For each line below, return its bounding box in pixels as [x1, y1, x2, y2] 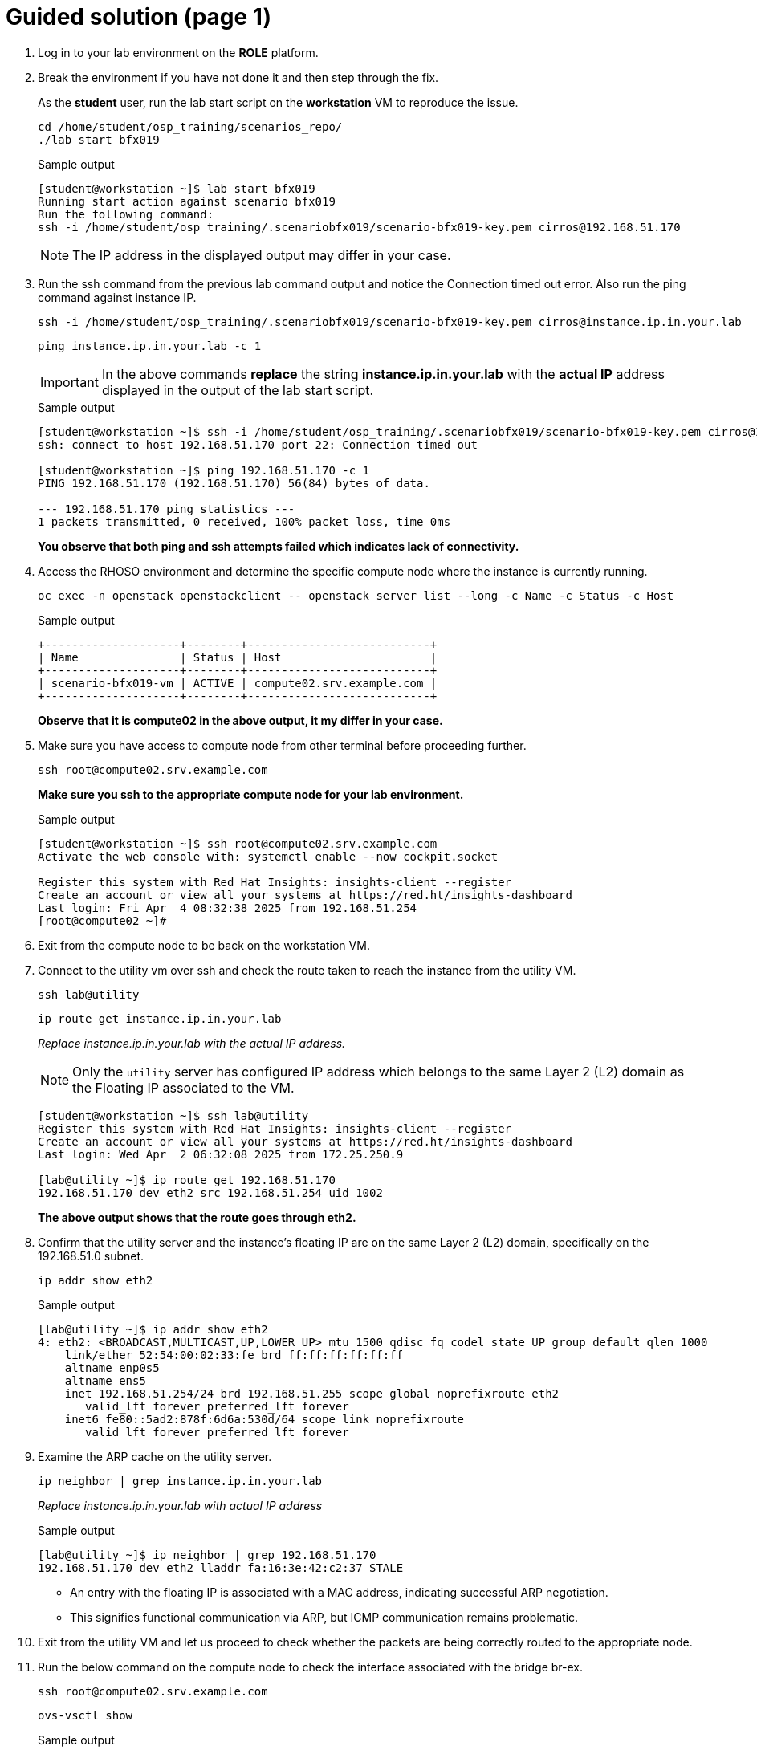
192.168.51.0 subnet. [38, 1248, 144, 1263]
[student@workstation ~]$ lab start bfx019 [38, 181, 315, 195]
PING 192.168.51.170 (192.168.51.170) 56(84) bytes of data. [38, 476, 430, 490]
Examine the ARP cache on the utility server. [38, 1449, 272, 1463]
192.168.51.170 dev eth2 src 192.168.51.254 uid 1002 [38, 1186, 383, 1199]
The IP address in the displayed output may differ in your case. [72, 246, 451, 263]
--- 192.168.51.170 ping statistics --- [38, 502, 295, 515]
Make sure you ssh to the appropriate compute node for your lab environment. [38, 787, 464, 801]
